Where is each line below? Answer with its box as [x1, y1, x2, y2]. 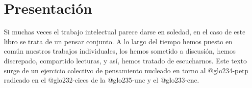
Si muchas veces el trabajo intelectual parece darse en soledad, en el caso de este [4, 27, 246, 37]
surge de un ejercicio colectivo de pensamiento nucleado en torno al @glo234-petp [4, 65, 249, 75]
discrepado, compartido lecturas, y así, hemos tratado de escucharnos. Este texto [4, 55, 247, 65]
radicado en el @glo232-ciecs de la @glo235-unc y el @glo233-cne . [4, 75, 199, 85]
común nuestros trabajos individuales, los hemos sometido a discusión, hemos [4, 46, 236, 56]
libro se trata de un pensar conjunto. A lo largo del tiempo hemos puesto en [4, 36, 232, 46]
